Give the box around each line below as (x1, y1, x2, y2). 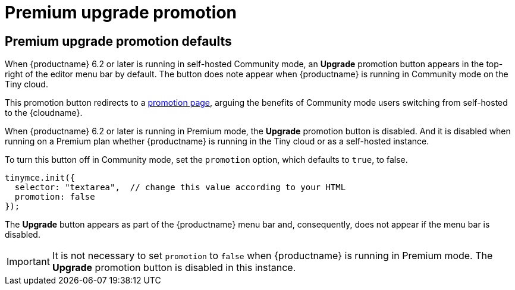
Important (7, 256, 50, 268)
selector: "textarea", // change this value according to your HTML (14, 182, 346, 193)
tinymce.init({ (5, 173, 76, 183)
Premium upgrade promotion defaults (5, 33, 232, 49)
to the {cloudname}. (5, 108, 83, 118)
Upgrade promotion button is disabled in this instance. (52, 261, 296, 274)
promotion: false (14, 192, 95, 202)
